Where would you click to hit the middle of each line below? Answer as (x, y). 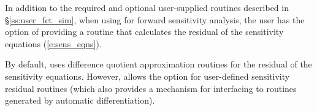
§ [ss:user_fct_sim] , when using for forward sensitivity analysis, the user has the (155, 19)
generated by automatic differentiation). (80, 100)
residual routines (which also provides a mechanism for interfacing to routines (151, 88)
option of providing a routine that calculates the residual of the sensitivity (144, 32)
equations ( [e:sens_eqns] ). (53, 43)
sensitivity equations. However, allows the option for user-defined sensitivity (147, 76)
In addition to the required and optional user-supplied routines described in (147, 7)
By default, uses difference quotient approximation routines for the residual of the (158, 64)
